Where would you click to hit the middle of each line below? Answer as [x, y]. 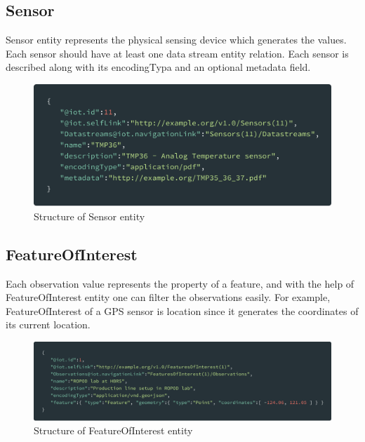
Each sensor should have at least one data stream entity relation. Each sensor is [177, 53]
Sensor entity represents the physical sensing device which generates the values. [176, 40]
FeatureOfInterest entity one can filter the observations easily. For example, [168, 297]
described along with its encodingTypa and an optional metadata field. [158, 67]
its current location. [48, 324]
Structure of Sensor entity [89, 216]
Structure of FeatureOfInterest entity [113, 430]
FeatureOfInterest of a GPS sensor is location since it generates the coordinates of [182, 310]
